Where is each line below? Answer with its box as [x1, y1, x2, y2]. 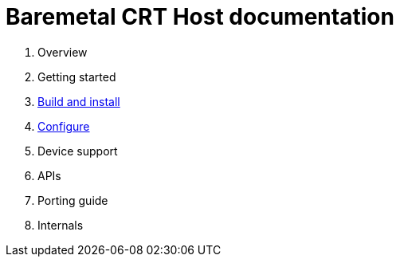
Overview [37, 45, 88, 59]
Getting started [37, 69, 116, 84]
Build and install [37, 94, 120, 108]
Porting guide [37, 193, 108, 207]
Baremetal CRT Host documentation [6, 3, 394, 30]
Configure [37, 119, 90, 133]
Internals [37, 218, 84, 232]
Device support [37, 143, 118, 158]
